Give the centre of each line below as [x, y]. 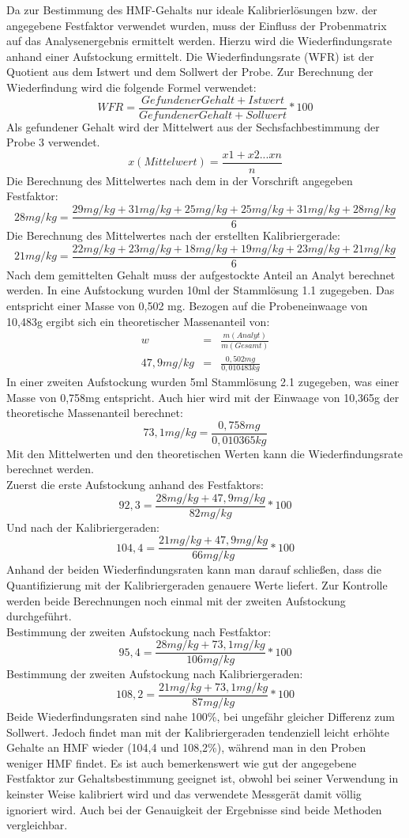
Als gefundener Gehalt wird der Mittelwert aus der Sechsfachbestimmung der [193, 126]
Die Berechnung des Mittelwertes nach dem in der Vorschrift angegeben [180, 180]
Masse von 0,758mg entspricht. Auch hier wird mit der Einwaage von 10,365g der [203, 397]
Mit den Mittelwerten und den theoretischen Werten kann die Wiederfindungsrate [205, 453]
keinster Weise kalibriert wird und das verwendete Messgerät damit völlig [184, 793]
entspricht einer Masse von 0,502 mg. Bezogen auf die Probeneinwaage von [187, 305]
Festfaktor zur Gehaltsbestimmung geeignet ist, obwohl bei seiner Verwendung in [203, 778]
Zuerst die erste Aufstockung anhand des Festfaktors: [135, 485]
